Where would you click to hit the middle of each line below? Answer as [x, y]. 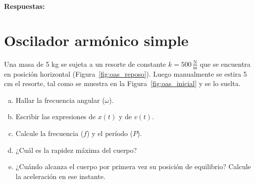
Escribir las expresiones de [56, 116]
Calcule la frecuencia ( [50, 133]
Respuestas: [25, 6]
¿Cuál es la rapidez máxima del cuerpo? [76, 150]
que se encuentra [225, 64]
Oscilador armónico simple [96, 40]
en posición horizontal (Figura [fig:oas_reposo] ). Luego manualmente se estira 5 [126, 73]
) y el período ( [110, 133]
